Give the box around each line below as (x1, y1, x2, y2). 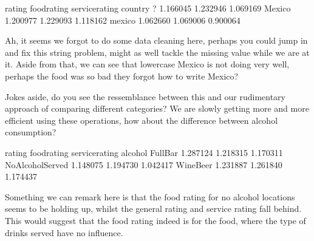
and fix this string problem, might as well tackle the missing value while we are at (5, 46, 310, 58)
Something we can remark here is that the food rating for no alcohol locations (5, 190, 295, 203)
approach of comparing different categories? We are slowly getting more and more (5, 102, 309, 115)
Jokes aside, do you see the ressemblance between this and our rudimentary (5, 90, 285, 103)
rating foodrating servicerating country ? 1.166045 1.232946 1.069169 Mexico (5, 2, 291, 14)
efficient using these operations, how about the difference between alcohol (5, 114, 278, 126)
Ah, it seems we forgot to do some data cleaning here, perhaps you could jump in (5, 34, 308, 47)
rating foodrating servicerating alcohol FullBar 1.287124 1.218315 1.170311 (5, 146, 283, 158)
